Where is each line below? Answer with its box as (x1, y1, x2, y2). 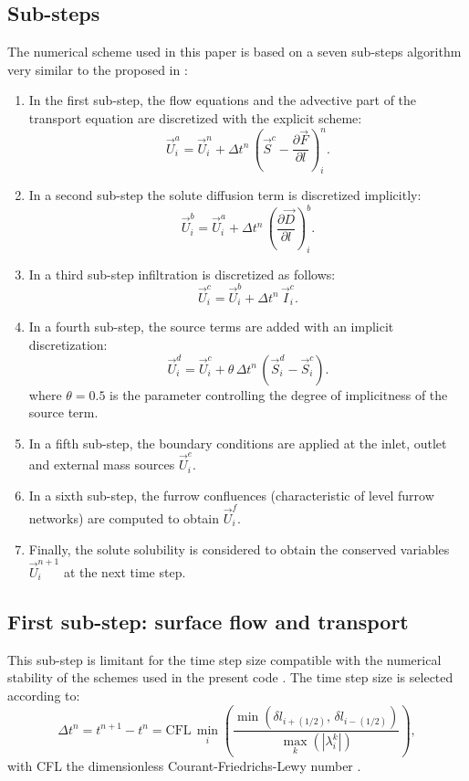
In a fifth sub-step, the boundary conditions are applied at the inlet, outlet (28, 433, 447, 452)
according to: (7, 685, 80, 704)
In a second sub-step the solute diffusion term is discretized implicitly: (28, 185, 422, 205)
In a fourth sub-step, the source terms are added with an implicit (28, 317, 394, 336)
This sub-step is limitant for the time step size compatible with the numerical (7, 649, 442, 669)
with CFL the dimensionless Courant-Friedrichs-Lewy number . (7, 756, 361, 776)
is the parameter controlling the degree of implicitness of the (109, 385, 448, 404)
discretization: (28, 335, 108, 354)
